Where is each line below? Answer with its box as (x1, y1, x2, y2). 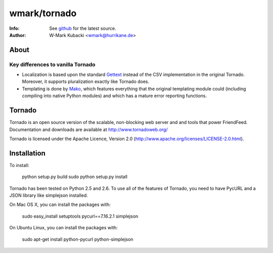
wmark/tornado (9, 8, 77, 19)
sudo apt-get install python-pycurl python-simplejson (22, 236, 133, 242)
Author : (9, 32, 26, 38)
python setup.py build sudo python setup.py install (22, 174, 127, 180)
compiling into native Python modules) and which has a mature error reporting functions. (22, 93, 207, 99)
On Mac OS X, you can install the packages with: (9, 201, 111, 207)
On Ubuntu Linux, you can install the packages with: (9, 225, 118, 231)
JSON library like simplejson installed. (9, 192, 88, 198)
